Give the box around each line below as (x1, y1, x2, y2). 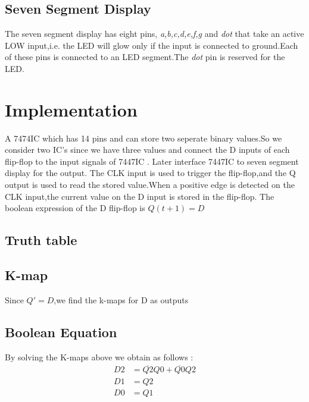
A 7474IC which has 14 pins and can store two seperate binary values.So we (5, 131, 282, 144)
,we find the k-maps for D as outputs (54, 293, 189, 306)
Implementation (5, 97, 138, 121)
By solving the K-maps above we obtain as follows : (5, 350, 193, 363)
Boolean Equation (5, 322, 117, 341)
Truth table (5, 231, 77, 249)
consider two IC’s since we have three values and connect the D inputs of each (5, 143, 290, 156)
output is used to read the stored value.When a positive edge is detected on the (5, 178, 295, 191)
